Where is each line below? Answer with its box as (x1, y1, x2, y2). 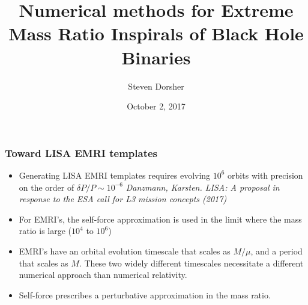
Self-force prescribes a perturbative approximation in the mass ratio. (19, 288, 271, 301)
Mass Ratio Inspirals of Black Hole (8, 21, 304, 46)
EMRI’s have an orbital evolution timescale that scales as (19, 244, 231, 257)
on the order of (19, 180, 74, 193)
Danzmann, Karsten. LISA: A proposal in (125, 180, 280, 193)
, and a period (250, 244, 303, 257)
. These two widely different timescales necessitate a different (79, 256, 304, 269)
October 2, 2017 (127, 100, 186, 112)
